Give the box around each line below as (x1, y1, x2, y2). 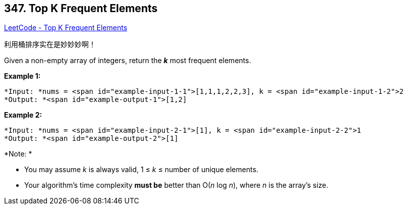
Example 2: (4, 111, 42, 120)
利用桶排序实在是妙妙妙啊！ (4, 40, 96, 49)
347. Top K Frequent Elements (4, 2, 158, 15)
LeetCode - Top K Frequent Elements (4, 23, 128, 32)
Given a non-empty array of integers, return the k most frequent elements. (4, 56, 251, 65)
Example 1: (4, 72, 41, 81)
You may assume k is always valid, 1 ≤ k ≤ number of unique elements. (24, 165, 259, 174)
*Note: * (4, 149, 32, 159)
